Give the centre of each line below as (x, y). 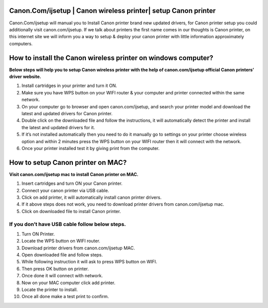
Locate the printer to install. (50, 290)
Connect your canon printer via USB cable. (65, 190)
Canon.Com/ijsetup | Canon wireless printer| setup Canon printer (112, 11)
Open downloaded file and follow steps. (62, 255)
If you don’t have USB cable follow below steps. (67, 224)
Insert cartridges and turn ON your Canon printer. (72, 183)
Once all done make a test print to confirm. (65, 297)
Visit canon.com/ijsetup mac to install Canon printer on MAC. (74, 174)
